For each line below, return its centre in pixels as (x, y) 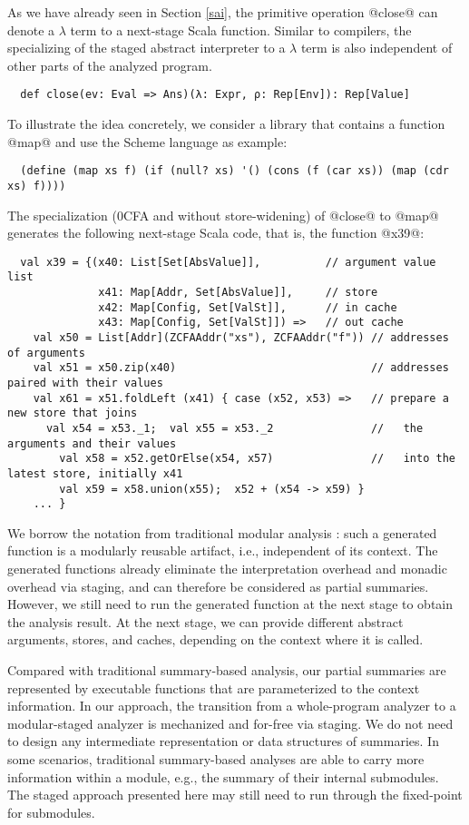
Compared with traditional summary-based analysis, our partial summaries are (227, 670)
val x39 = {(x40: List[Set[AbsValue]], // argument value (228, 262)
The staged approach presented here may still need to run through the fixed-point (235, 795)
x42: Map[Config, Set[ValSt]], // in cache (248, 307)
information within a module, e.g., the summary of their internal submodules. (223, 776)
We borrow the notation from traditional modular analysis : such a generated (222, 532)
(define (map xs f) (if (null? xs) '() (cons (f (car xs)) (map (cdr (234, 171)
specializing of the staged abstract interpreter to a (147, 48)
